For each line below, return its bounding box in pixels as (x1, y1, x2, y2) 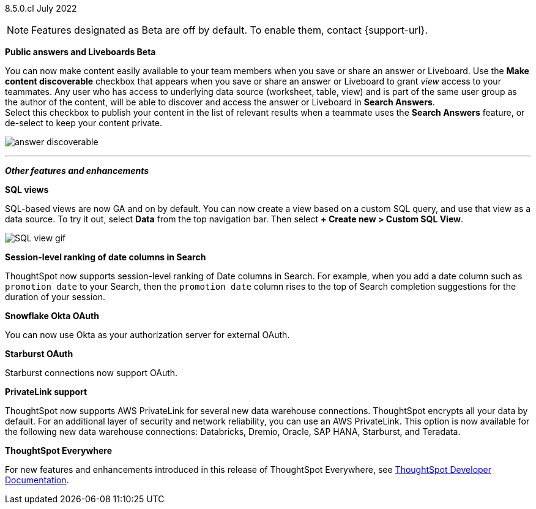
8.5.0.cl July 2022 (5, 3, 77, 13)
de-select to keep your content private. (5, 118, 162, 128)
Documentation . (5, 475, 69, 485)
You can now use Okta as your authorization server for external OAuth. (5, 330, 290, 340)
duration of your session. (5, 292, 105, 302)
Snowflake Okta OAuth (5, 311, 99, 321)
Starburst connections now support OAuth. (5, 368, 178, 378)
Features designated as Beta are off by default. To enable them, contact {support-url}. (31, 24, 428, 36)
